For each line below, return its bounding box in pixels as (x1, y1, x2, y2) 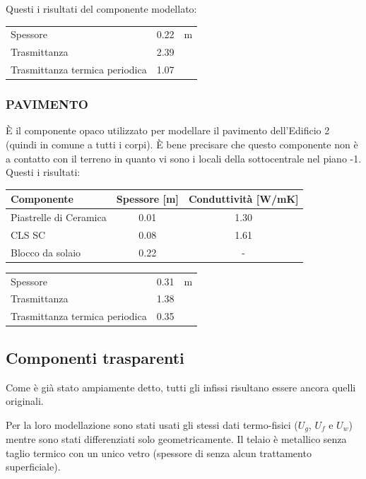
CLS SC (11, 227, 46, 242)
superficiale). (6, 459, 61, 474)
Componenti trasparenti (6, 346, 184, 368)
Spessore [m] (116, 191, 179, 206)
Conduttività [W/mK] (188, 191, 299, 206)
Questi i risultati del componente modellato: (6, 1, 197, 16)
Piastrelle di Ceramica (11, 210, 107, 225)
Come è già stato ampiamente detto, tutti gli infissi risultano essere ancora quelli (6, 379, 356, 394)
